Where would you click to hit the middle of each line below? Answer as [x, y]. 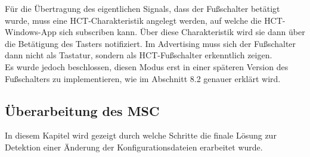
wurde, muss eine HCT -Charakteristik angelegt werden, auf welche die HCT [144, 20]
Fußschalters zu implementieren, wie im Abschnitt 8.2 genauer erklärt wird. [143, 78]
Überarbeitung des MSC [82, 110]
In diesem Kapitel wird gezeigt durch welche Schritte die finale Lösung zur [141, 135]
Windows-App [31, 32]
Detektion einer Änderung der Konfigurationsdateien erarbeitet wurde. [134, 147]
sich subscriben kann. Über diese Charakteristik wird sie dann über [182, 32]
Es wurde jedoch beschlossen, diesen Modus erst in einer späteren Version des [147, 66]
